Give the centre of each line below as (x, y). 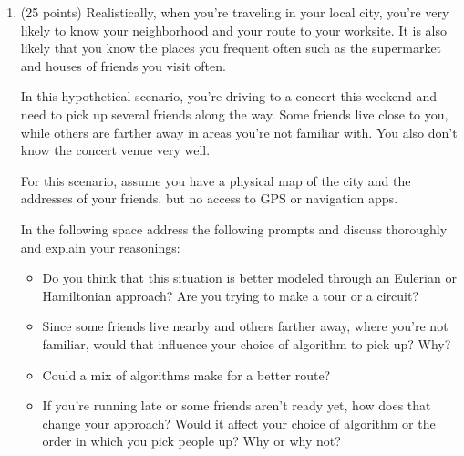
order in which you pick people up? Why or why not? (191, 441)
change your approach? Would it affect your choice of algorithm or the (239, 423)
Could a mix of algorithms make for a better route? (186, 374)
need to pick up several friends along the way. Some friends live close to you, (234, 114)
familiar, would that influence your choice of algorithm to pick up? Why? (247, 343)
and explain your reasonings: (100, 247)
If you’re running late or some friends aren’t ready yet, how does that (237, 405)
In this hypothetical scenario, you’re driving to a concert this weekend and (228, 96)
